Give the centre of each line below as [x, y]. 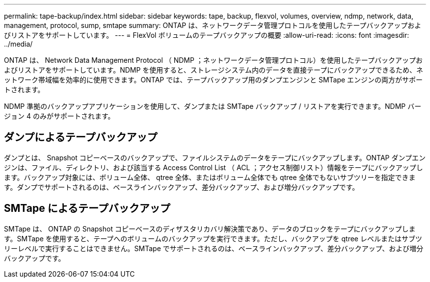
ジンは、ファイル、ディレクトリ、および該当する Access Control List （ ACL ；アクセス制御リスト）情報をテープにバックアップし [214, 167]
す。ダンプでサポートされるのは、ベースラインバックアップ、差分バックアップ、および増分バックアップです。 [182, 187]
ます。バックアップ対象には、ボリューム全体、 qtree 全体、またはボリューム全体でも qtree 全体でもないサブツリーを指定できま [210, 177]
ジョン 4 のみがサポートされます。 [59, 116]
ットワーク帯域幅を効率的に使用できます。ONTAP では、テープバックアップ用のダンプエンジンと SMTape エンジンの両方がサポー [214, 80]
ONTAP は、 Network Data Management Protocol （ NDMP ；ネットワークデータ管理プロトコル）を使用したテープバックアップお [214, 60]
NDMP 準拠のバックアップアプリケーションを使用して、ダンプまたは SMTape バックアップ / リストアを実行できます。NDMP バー [213, 106]
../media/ [18, 44]
